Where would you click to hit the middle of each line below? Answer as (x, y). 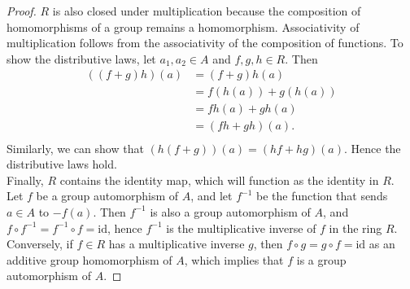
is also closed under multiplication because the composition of (207, 11)
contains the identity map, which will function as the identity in (219, 180)
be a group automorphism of (107, 196)
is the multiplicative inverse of (241, 228)
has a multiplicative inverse (177, 244)
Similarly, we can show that (75, 148)
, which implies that (234, 259)
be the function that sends (322, 196)
